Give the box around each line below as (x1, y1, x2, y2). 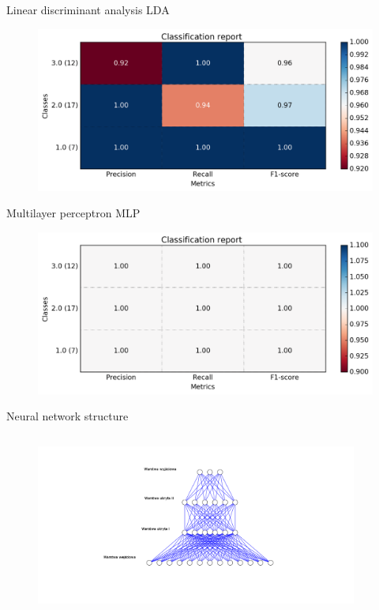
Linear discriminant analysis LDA (6, 2, 170, 17)
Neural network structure (6, 408, 129, 424)
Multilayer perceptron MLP (6, 205, 141, 221)
